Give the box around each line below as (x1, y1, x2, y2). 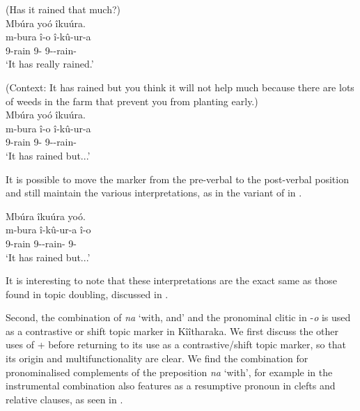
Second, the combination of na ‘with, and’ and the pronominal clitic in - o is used (6, 310, 351, 325)
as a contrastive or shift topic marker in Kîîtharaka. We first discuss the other (6, 323, 338, 338)
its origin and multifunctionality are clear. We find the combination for (6, 351, 308, 366)
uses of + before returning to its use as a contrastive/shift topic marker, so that (6, 337, 346, 352)
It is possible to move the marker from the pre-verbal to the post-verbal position (6, 171, 349, 186)
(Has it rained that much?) (6, 2, 121, 16)
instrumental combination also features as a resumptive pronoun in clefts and (6, 378, 336, 393)
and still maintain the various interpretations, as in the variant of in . (6, 185, 302, 200)
